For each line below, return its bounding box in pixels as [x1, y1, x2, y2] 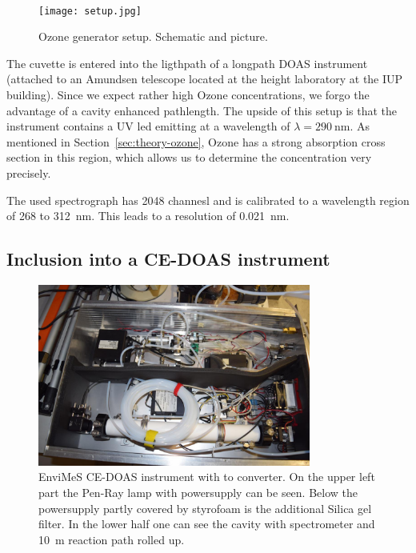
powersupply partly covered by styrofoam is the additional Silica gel [38, 499, 372, 516]
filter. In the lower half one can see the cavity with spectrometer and [38, 515, 375, 532]
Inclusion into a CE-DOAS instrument [6, 246, 330, 271]
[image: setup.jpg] [38, 5, 142, 17]
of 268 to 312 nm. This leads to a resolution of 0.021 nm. [6, 207, 290, 224]
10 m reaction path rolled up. [38, 531, 185, 547]
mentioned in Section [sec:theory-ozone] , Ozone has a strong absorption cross [6, 133, 386, 150]
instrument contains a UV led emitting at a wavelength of [6, 118, 290, 134]
